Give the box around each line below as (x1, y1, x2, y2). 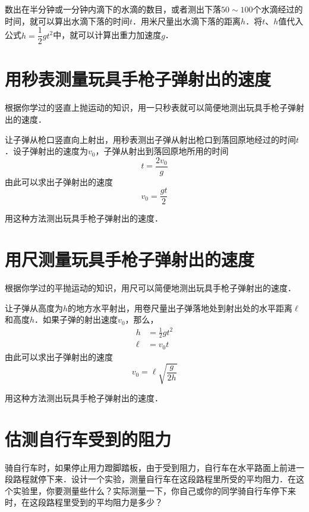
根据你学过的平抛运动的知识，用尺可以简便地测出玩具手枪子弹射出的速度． (5, 282, 296, 294)
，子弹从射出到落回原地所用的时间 (95, 145, 229, 157)
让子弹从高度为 (5, 301, 63, 314)
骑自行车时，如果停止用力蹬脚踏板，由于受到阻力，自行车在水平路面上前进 (5, 461, 296, 473)
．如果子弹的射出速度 (34, 313, 118, 326)
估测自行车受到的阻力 (5, 426, 172, 451)
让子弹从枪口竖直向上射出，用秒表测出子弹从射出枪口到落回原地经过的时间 (5, 133, 296, 145)
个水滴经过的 (253, 3, 303, 15)
